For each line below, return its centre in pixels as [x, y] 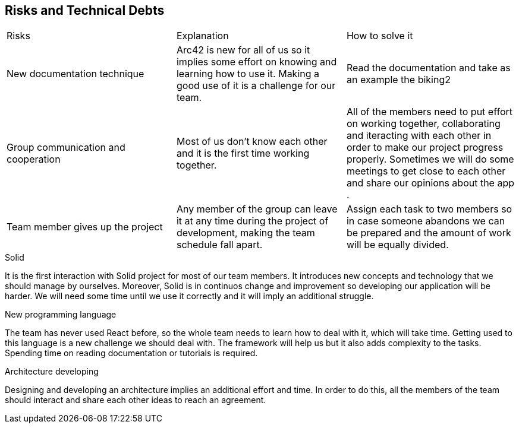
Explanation [202, 36]
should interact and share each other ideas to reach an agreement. [136, 400]
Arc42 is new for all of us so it [243, 50]
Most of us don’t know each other [252, 142]
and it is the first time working [243, 153]
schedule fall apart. [219, 245]
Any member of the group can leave [257, 209]
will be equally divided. [397, 245]
